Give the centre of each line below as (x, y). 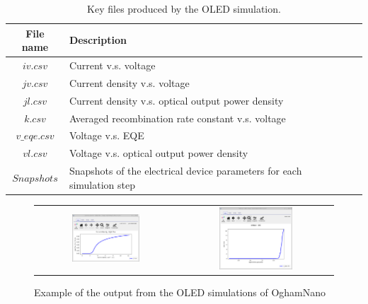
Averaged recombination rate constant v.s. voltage (177, 118)
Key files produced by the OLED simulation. (184, 8)
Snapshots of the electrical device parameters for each (185, 171)
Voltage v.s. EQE (107, 135)
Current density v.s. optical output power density (176, 100)
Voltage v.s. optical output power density (159, 153)
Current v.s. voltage (112, 65)
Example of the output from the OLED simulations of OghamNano (180, 292)
